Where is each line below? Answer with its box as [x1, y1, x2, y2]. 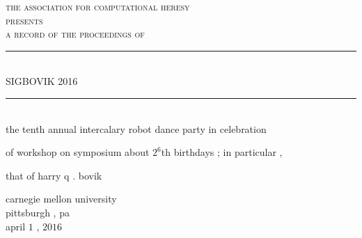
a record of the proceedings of [6, 26, 145, 41]
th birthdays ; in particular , [161, 145, 283, 159]
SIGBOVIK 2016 [6, 74, 78, 88]
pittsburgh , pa [6, 205, 70, 219]
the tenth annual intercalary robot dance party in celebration [6, 121, 267, 136]
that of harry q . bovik [6, 168, 102, 182]
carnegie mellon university [6, 191, 117, 206]
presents [6, 13, 43, 27]
